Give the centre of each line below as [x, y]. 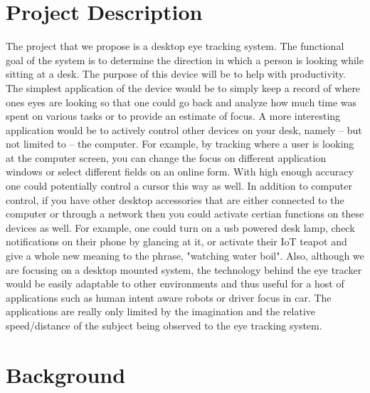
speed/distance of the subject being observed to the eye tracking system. [164, 325]
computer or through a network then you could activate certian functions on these [185, 214]
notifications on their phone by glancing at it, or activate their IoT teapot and [176, 241]
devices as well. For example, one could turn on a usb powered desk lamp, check [180, 227]
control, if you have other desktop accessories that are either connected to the [175, 199]
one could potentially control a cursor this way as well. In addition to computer [179, 186]
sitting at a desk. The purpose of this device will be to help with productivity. [176, 74]
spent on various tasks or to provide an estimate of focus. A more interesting [173, 116]
